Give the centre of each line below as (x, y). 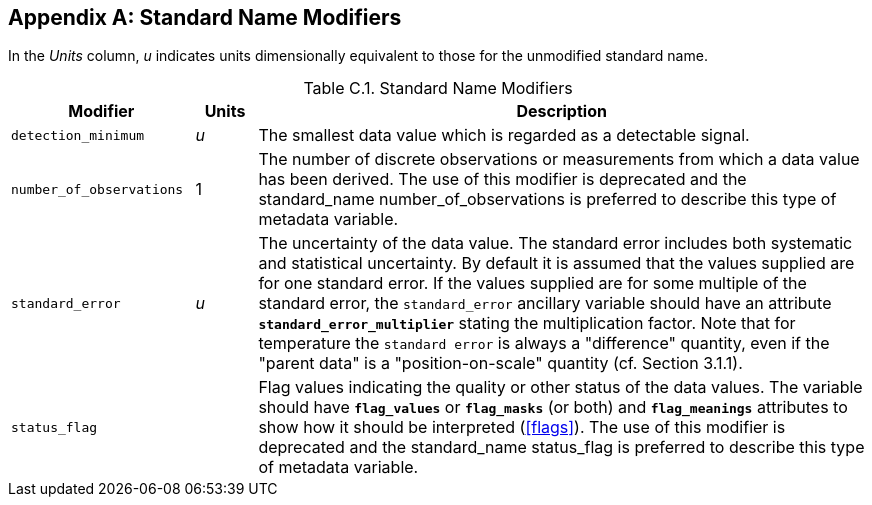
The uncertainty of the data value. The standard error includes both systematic (555, 243)
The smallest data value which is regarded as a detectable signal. (504, 135)
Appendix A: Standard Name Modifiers (205, 17)
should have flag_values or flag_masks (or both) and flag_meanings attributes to (553, 407)
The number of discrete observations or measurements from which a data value (559, 159)
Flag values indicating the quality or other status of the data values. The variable (560, 387)
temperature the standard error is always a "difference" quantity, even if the (544, 343)
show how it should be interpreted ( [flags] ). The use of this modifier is (522, 427)
